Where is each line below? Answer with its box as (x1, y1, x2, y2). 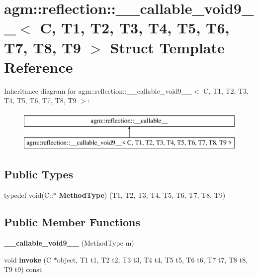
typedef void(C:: (4, 190, 53, 200)
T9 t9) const (4, 264, 42, 275)
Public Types (4, 166, 74, 182)
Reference (4, 56, 73, 77)
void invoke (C (4, 254, 52, 265)
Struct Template (110, 37, 225, 57)
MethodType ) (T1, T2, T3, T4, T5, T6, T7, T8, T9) (59, 190, 226, 200)
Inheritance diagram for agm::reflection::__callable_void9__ (4, 85, 192, 96)
